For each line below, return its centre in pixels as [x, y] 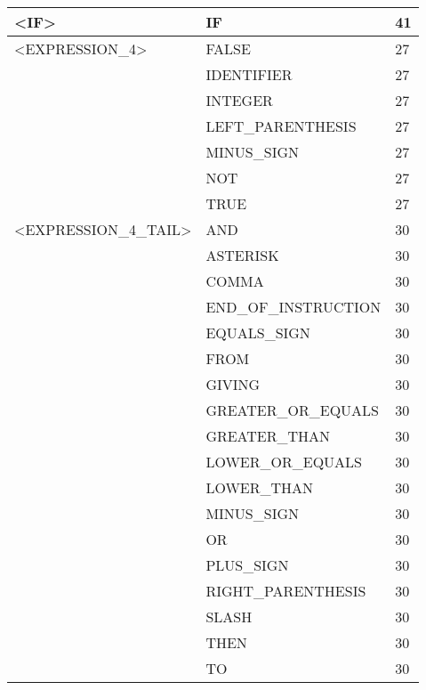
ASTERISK [242, 255]
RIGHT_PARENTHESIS [286, 591]
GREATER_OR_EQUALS [292, 410]
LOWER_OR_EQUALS [284, 462]
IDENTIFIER [249, 74]
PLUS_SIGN [247, 565]
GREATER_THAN [268, 436]
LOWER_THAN [260, 487]
